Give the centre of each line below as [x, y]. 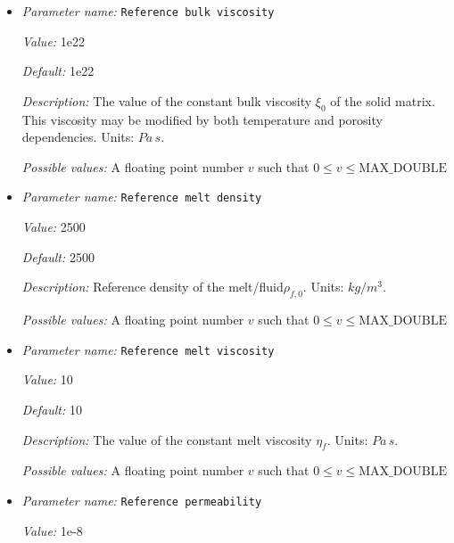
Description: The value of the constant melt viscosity [167, 439]
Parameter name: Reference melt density [142, 197]
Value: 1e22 [54, 41]
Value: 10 [47, 379]
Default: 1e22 [58, 71]
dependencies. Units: [78, 137]
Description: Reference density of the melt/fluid [153, 287]
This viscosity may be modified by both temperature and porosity [202, 119]
